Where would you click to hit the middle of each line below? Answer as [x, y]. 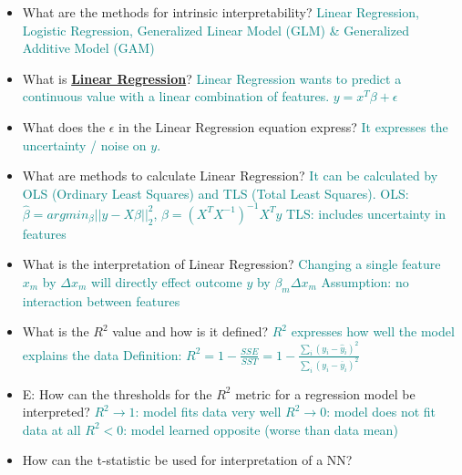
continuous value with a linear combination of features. [176, 96]
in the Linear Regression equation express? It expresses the [283, 126]
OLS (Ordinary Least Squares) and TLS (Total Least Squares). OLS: [216, 193]
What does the [64, 126]
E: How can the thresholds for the [117, 393]
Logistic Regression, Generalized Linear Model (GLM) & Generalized [216, 30]
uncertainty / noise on [84, 145]
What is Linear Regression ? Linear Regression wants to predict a [212, 78]
